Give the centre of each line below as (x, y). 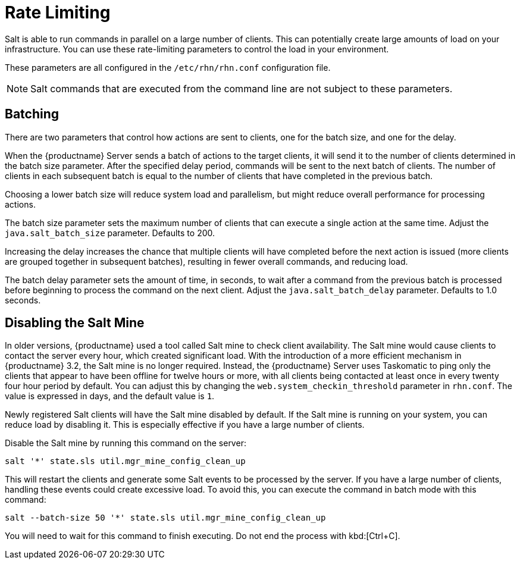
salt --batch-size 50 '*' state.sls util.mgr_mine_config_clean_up (165, 518)
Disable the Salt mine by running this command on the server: (126, 443)
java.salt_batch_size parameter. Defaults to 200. (110, 233)
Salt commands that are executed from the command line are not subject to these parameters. (242, 88)
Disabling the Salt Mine (75, 323)
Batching (32, 114)
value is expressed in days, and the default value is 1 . (110, 396)
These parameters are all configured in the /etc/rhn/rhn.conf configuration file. (168, 67)
